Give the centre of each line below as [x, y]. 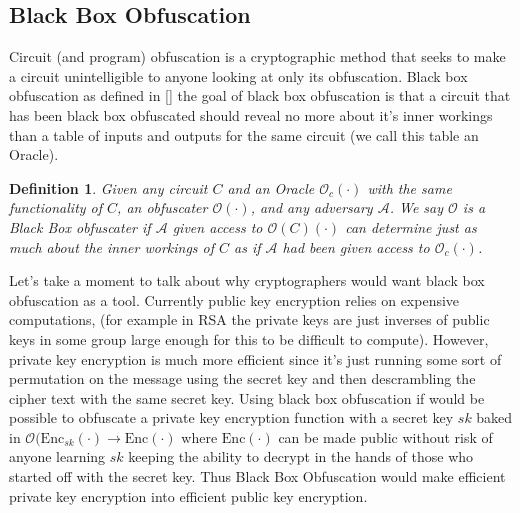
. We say [416, 207]
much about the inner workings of [112, 246]
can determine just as [411, 226]
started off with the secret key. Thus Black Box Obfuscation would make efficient [257, 476]
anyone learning [57, 456]
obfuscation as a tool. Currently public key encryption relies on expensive [234, 299]
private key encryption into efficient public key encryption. [188, 495]
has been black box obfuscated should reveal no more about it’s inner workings [251, 114]
